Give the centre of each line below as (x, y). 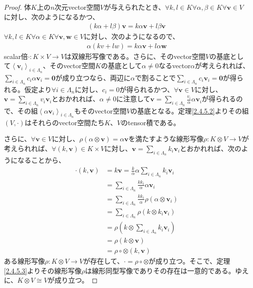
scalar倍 (16, 56)
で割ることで (155, 77)
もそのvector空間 (100, 110)
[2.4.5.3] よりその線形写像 (43, 270)
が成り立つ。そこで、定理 (189, 261)
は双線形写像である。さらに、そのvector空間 (135, 56)
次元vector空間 (77, 7)
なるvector (175, 66)
